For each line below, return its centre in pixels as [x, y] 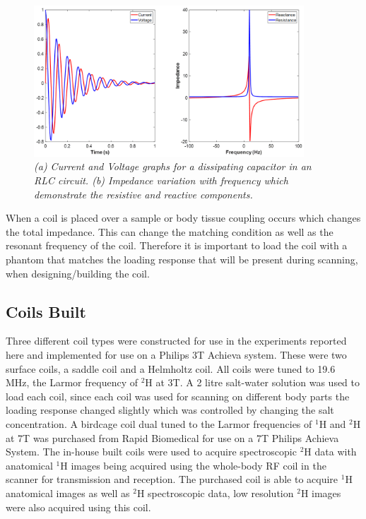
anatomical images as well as [68, 493]
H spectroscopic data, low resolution [215, 493]
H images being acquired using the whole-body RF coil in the [193, 465]
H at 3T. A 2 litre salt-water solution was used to [253, 382]
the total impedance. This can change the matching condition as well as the [170, 231]
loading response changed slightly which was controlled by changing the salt [170, 410]
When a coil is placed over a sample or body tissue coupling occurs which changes [183, 218]
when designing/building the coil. [78, 273]
